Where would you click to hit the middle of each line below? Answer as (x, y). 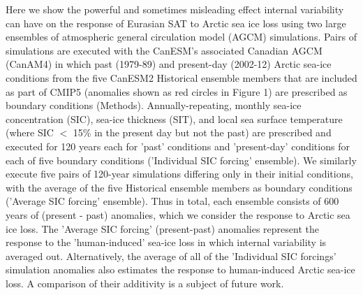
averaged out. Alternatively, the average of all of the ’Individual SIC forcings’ (171, 256)
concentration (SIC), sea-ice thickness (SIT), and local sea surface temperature (174, 118)
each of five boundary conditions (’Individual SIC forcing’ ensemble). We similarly (181, 160)
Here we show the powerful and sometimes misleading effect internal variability (175, 9)
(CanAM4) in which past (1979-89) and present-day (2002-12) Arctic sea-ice (169, 64)
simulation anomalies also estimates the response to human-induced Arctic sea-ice (180, 269)
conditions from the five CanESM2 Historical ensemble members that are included (181, 77)
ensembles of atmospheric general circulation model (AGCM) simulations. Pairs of (181, 37)
